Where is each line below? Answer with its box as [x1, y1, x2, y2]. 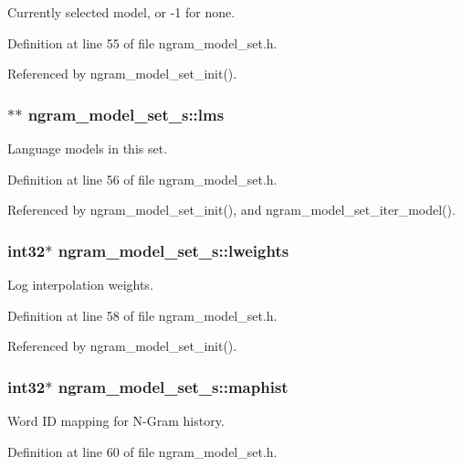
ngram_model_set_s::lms [27, 102, 225, 125]
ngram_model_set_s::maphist [58, 375, 289, 398]
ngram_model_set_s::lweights [58, 239, 289, 261]
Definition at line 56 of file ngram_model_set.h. [7, 169, 278, 188]
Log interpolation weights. [7, 275, 153, 293]
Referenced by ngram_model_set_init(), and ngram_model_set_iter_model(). [7, 200, 456, 219]
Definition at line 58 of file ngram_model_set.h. [7, 305, 278, 324]
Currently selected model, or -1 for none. [7, 3, 236, 21]
